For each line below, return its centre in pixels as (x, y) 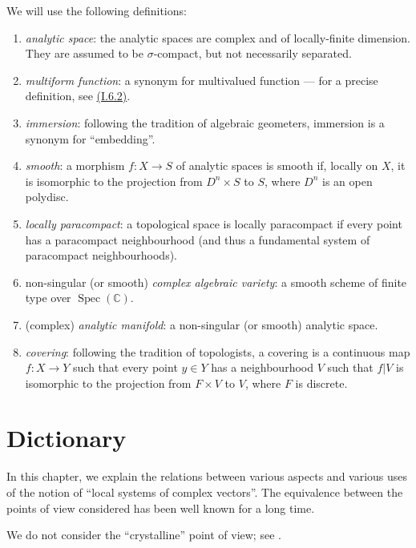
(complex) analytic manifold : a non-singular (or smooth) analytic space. (202, 324)
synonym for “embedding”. (90, 138)
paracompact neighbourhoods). (101, 255)
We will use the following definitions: (97, 10)
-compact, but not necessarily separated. (252, 53)
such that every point (125, 367)
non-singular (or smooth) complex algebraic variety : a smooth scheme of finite (216, 282)
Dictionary (67, 438)
